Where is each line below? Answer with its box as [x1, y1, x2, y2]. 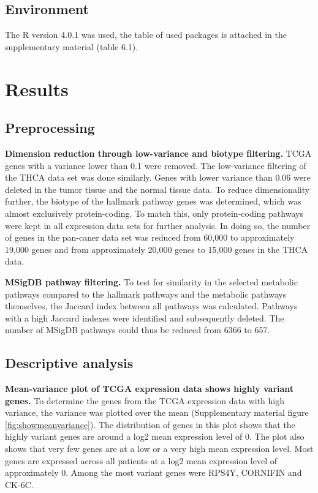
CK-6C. [5, 478, 34, 491]
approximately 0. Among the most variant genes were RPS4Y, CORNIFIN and [5, 466, 302, 479]
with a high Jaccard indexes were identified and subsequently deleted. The [5, 311, 284, 324]
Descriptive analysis [5, 353, 134, 372]
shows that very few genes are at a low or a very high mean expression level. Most [5, 442, 314, 455]
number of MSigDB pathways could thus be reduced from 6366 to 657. [5, 323, 270, 336]
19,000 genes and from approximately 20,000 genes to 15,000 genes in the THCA [5, 243, 308, 255]
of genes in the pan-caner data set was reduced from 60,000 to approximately [5, 231, 295, 244]
